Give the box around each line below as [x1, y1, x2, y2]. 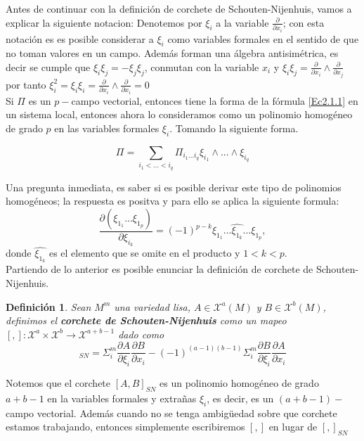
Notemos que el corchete [6, 376, 111, 390]
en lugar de [268, 419, 318, 434]
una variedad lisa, [114, 299, 190, 314]
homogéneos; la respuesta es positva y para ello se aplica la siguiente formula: [6, 193, 339, 208]
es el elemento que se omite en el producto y [48, 245, 240, 260]
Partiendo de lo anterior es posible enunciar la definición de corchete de [6, 262, 313, 276]
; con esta [282, 15, 325, 30]
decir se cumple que [6, 59, 91, 74]
